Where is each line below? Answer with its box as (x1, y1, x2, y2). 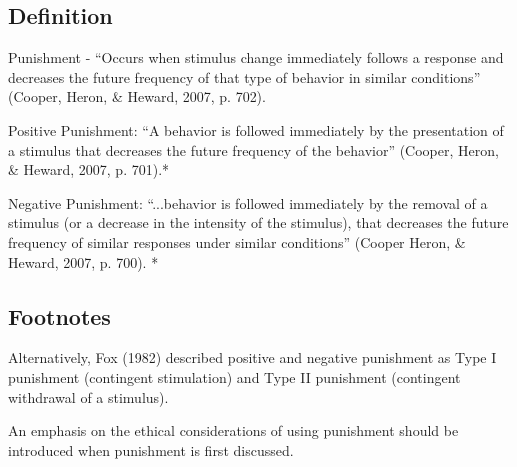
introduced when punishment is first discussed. (8, 439, 294, 460)
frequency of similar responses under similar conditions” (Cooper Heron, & (8, 231, 466, 252)
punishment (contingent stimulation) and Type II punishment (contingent (8, 366, 461, 387)
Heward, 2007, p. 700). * (8, 251, 159, 272)
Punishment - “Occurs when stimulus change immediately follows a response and (8, 47, 504, 68)
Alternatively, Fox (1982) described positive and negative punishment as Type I (8, 347, 497, 368)
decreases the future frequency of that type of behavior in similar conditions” (8, 66, 481, 87)
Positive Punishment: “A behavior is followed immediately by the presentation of (8, 119, 504, 140)
